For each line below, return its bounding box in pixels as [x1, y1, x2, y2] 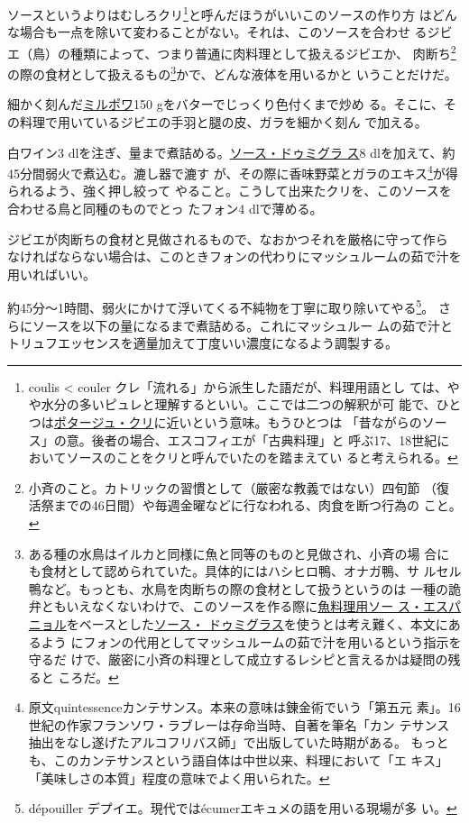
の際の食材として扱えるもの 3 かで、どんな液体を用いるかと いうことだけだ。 [7, 62, 457, 83]
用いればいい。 [7, 264, 96, 283]
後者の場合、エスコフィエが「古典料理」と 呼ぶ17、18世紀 [91, 430, 437, 449]
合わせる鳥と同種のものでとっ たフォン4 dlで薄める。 [7, 198, 323, 217]
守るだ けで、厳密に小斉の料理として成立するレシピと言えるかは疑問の [28, 650, 448, 669]
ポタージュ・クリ [53, 412, 154, 431]
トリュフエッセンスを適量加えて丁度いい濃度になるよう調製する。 [7, 334, 399, 352]
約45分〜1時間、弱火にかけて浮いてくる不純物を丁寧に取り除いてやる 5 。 [7, 296, 435, 316]
